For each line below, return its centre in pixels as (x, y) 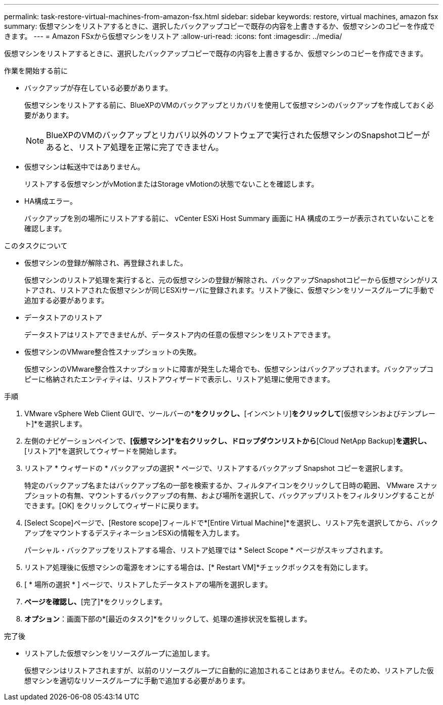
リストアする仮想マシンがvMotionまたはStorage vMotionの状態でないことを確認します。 (171, 184)
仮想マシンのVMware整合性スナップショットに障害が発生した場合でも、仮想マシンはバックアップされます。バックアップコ (229, 369)
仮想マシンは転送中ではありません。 (84, 167)
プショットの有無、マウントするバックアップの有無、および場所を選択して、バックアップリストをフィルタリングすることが (229, 495)
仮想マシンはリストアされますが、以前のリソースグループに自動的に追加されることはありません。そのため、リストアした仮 (229, 670)
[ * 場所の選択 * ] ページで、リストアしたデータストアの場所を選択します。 (148, 584)
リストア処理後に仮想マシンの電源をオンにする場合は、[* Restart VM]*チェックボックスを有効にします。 (198, 567)
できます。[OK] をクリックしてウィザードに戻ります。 (114, 505)
